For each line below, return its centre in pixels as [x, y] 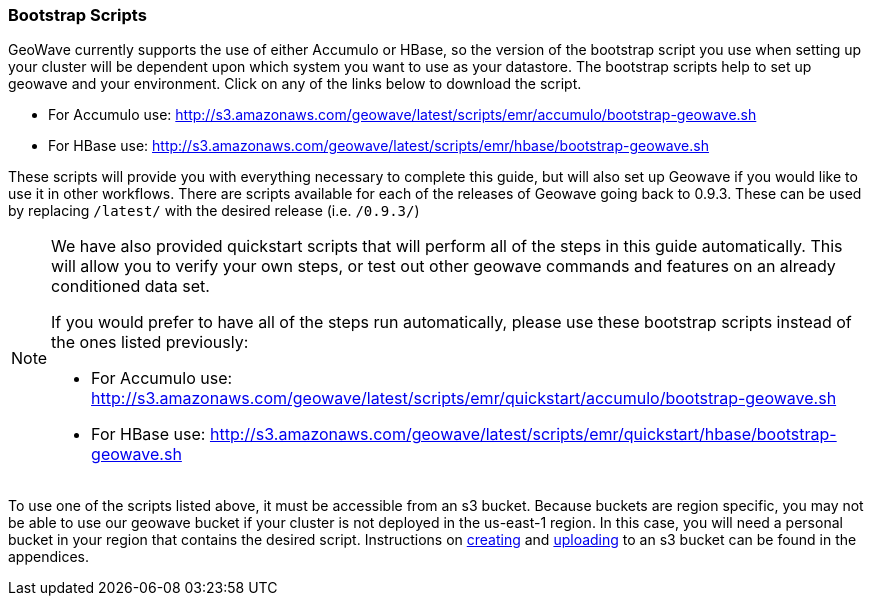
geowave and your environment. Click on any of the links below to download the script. [295, 84]
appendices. [48, 557]
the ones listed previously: [150, 342]
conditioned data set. [130, 286]
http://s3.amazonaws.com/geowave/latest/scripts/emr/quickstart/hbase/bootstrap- [523, 434]
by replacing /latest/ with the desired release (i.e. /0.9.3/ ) [214, 211]
